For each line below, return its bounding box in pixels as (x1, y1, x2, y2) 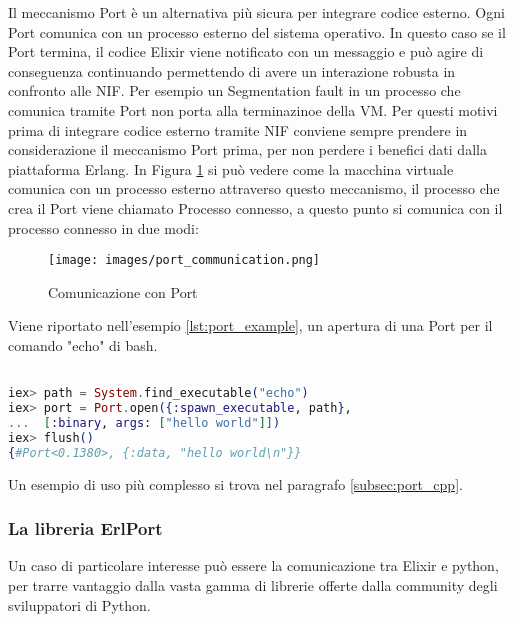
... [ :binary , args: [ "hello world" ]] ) (8, 415, 281, 430)
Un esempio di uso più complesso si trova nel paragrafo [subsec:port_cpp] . (8, 473, 463, 494)
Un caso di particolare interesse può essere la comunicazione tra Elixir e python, (8, 555, 499, 576)
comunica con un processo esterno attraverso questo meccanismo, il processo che (8, 178, 500, 199)
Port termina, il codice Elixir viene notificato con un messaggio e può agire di (8, 41, 484, 62)
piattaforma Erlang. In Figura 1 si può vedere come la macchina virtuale (8, 158, 454, 179)
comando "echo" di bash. (8, 334, 158, 355)
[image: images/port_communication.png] (48, 253, 321, 268)
